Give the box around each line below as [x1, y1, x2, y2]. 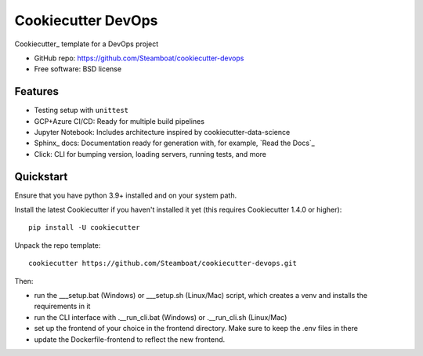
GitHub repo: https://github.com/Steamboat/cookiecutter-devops [34, 53, 244, 63]
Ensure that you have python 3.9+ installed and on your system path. [14, 191, 237, 200]
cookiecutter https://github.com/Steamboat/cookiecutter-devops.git [28, 259, 297, 268]
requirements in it [34, 302, 91, 311]
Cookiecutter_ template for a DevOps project [14, 39, 159, 49]
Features [14, 85, 59, 98]
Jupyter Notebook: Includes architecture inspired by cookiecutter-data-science [34, 128, 291, 137]
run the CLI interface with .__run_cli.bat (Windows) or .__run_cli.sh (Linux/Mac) [34, 312, 287, 321]
